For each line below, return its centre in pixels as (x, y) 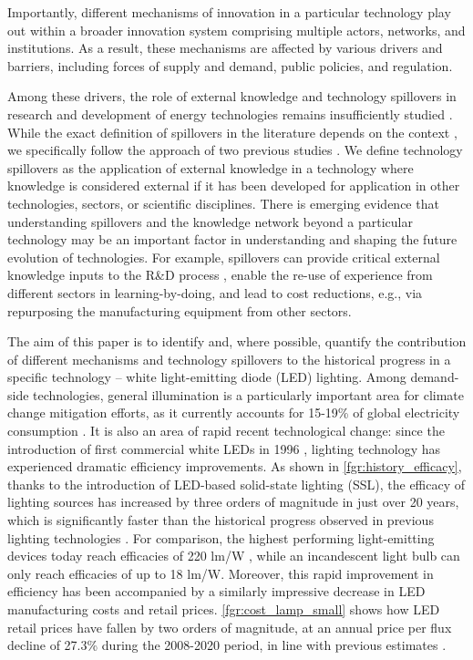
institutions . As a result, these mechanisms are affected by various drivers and (225, 48)
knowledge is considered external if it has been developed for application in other (234, 186)
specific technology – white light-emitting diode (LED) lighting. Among (207, 377)
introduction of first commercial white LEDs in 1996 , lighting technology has (224, 448)
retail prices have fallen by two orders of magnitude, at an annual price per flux (230, 627)
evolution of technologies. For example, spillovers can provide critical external (224, 257)
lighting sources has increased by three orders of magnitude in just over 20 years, (233, 502)
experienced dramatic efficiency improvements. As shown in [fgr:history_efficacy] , (235, 466)
